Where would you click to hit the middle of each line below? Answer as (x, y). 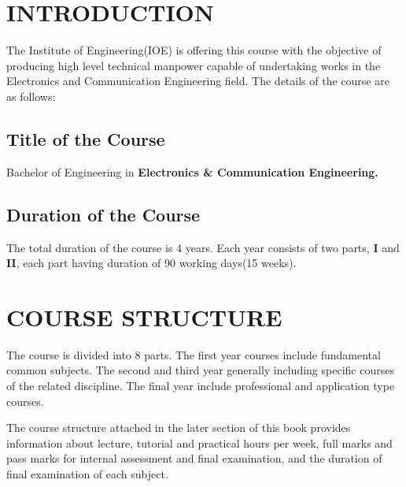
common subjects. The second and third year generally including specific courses (200, 370)
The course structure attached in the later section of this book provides (179, 428)
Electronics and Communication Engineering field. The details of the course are (198, 81)
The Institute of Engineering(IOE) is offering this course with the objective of (194, 50)
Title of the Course (86, 138)
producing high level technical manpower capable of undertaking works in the (194, 65)
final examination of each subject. (87, 473)
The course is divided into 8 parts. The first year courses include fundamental (194, 354)
